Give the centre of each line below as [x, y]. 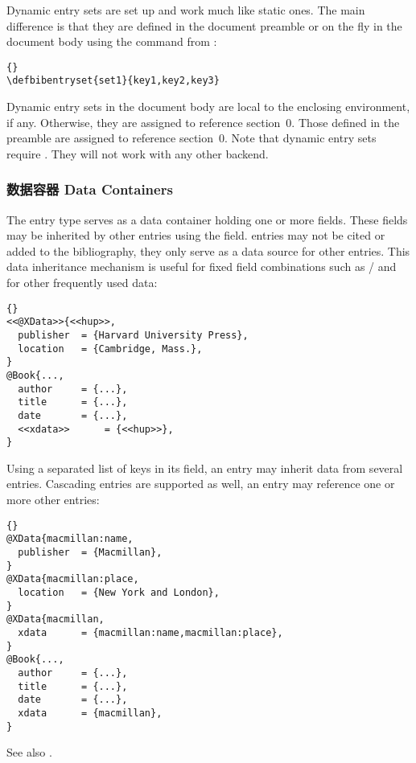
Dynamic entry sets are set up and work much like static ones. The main [186, 10]
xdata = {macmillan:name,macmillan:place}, [150, 632]
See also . [29, 752]
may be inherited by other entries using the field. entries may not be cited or [196, 235]
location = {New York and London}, [119, 592]
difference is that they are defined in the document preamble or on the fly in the [204, 25]
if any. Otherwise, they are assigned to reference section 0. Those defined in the [203, 122]
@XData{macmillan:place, [73, 579]
